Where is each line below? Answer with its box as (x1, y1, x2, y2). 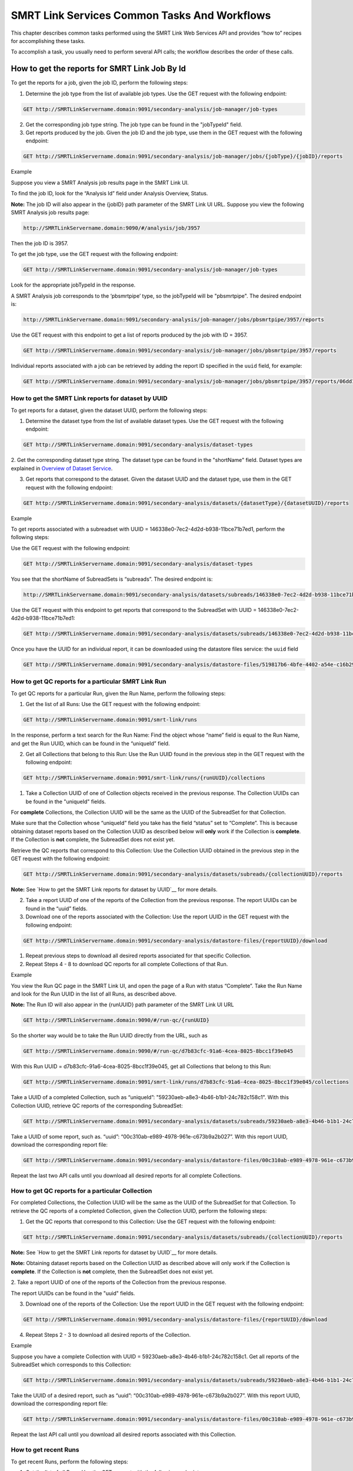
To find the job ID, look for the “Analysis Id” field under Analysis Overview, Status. (11, 190, 208, 197)
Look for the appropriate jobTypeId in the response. (11, 281, 136, 288)
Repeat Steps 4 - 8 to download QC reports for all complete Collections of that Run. (25, 960, 228, 967)
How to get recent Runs (11, 1446, 79, 1454)
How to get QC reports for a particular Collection (11, 1186, 152, 1194)
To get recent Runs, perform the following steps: (11, 1458, 129, 1465)
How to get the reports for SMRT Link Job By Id (11, 64, 187, 74)
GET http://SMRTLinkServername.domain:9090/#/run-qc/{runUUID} (23, 1017, 210, 1024)
